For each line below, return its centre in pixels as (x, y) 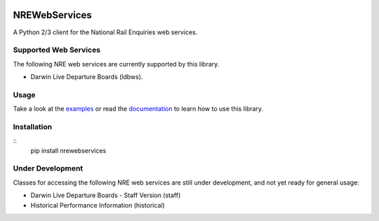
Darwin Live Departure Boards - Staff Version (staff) (106, 195)
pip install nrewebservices (68, 150)
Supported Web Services (57, 50)
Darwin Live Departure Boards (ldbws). (87, 77)
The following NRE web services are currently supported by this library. (116, 64)
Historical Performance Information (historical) (98, 205)
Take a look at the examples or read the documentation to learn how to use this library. (138, 109)
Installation (33, 127)
